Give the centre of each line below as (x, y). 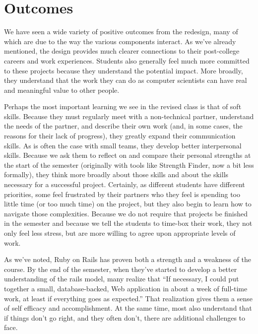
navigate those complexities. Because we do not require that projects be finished (126, 213)
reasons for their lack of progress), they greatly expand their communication (120, 136)
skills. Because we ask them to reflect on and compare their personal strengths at (128, 155)
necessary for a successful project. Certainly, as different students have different (125, 184)
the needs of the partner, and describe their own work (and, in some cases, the (123, 126)
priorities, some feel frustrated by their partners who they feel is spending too (122, 194)
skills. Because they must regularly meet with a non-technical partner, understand (129, 116)
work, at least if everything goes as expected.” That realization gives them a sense (129, 298)
